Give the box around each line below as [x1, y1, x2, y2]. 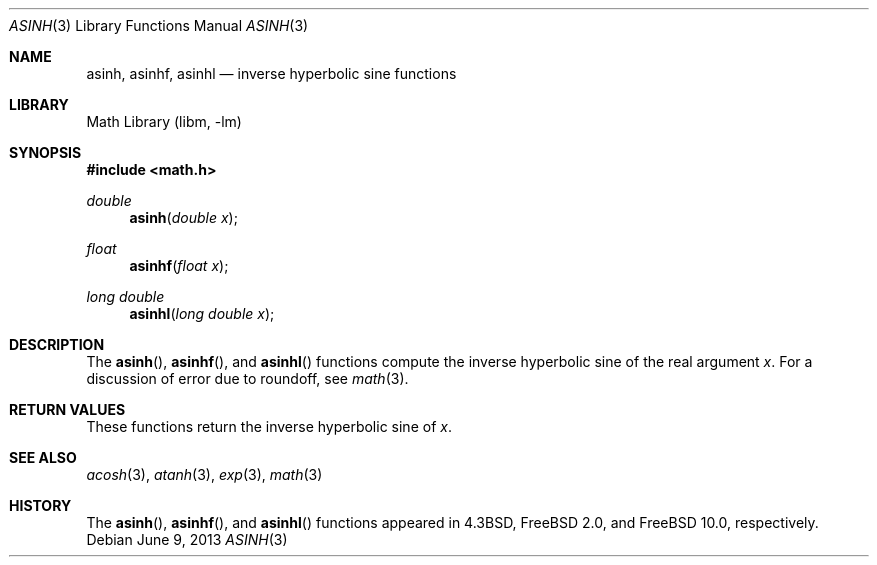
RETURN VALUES [9, 401, 126, 418]
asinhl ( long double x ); [129, 305, 275, 322]
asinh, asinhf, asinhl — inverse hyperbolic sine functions [86, 65, 457, 82]
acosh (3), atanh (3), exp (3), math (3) [86, 466, 323, 483]
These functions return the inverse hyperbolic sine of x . [86, 418, 452, 435]
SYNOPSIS [9, 144, 82, 161]
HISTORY [9, 497, 72, 514]
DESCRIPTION [9, 336, 105, 353]
